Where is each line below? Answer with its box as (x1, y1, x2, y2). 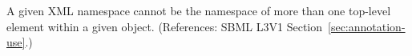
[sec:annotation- (328, 18, 406, 34)
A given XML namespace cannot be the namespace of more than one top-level (6, 2, 391, 18)
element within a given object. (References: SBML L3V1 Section (6, 18, 323, 34)
